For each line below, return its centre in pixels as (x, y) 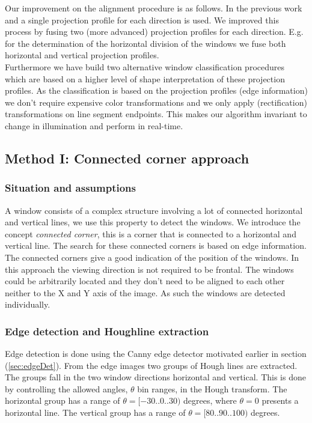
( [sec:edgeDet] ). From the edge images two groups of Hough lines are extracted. (151, 365)
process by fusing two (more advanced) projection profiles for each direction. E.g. (154, 32)
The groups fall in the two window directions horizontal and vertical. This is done (155, 377)
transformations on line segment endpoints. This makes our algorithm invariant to (156, 114)
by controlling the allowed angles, (66, 388)
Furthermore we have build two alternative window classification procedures (145, 66)
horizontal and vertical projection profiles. (82, 55)
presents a (280, 400)
